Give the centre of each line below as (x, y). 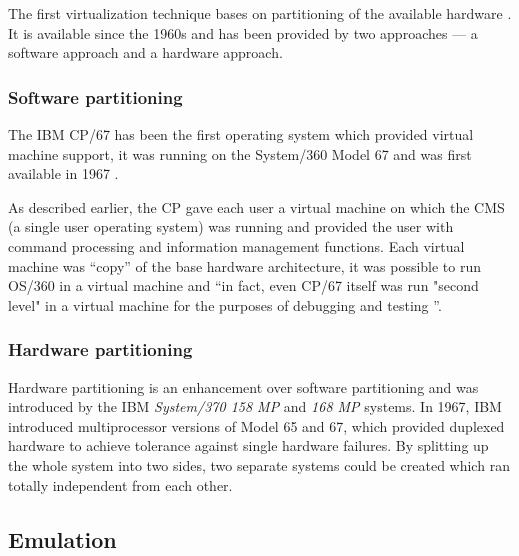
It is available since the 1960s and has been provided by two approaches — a (243, 32)
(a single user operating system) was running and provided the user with (231, 226)
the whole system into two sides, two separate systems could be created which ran (259, 464)
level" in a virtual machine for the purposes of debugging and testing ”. (225, 304)
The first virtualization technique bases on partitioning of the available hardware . (260, 13)
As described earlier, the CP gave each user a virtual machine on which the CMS (256, 206)
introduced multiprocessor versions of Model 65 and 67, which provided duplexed (256, 425)
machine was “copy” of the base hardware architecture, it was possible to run (245, 265)
